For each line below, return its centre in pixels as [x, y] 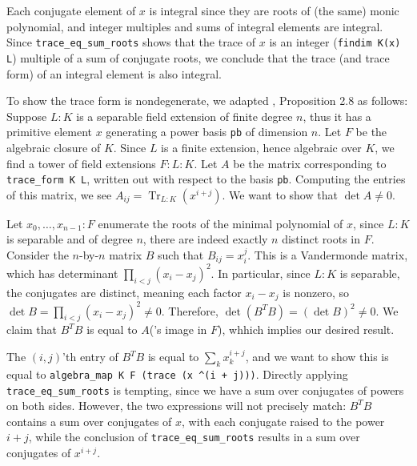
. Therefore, [190, 310]
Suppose [27, 116]
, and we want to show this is [317, 357]
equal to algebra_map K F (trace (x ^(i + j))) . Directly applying [177, 374]
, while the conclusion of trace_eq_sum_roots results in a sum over [194, 437]
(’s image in [178, 329]
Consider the [38, 254]
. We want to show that [280, 194]
